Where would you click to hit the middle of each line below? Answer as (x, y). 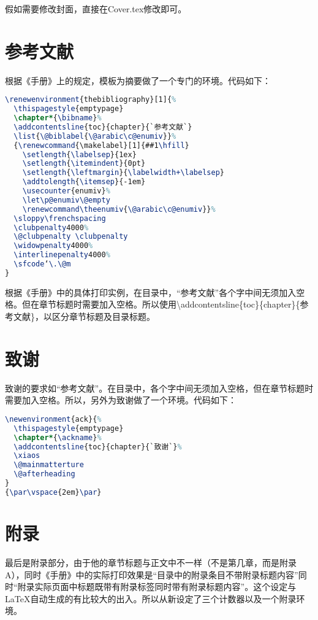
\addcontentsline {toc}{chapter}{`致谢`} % (98, 447)
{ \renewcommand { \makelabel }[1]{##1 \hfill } (101, 145)
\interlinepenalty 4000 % (62, 255)
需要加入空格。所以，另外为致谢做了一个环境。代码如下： (121, 400)
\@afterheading (44, 474)
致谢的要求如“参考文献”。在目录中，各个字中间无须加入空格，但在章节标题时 (159, 388)
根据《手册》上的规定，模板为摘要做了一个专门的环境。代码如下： (138, 80)
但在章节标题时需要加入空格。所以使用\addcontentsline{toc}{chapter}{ (161, 304)
